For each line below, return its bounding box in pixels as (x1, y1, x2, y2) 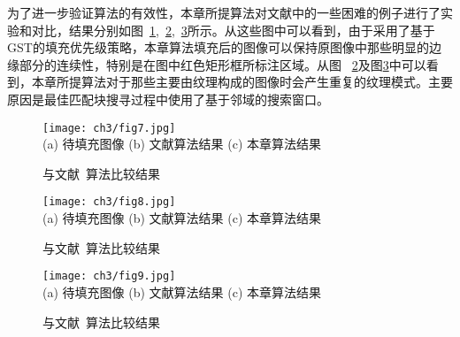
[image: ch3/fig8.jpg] (42, 195, 176, 209)
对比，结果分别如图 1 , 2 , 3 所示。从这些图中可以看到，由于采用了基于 (31, 20, 435, 39)
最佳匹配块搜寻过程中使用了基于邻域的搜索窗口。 (43, 89, 329, 108)
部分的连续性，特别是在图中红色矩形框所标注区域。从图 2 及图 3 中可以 (19, 55, 426, 73)
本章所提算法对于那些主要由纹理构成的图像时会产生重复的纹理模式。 (31, 73, 428, 91)
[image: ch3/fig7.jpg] (42, 121, 176, 134)
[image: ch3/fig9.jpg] (42, 270, 176, 283)
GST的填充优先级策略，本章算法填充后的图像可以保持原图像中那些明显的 (7, 38, 429, 57)
